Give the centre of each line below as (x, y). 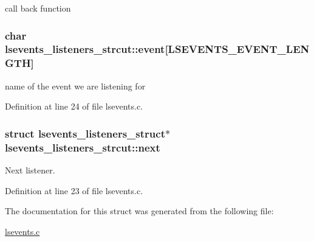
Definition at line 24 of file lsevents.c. (74, 106)
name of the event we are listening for (75, 86)
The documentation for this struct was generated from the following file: (139, 211)
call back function (38, 8)
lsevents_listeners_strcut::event (85, 49)
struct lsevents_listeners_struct (85, 133)
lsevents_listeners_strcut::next (83, 147)
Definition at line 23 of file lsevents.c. (74, 190)
